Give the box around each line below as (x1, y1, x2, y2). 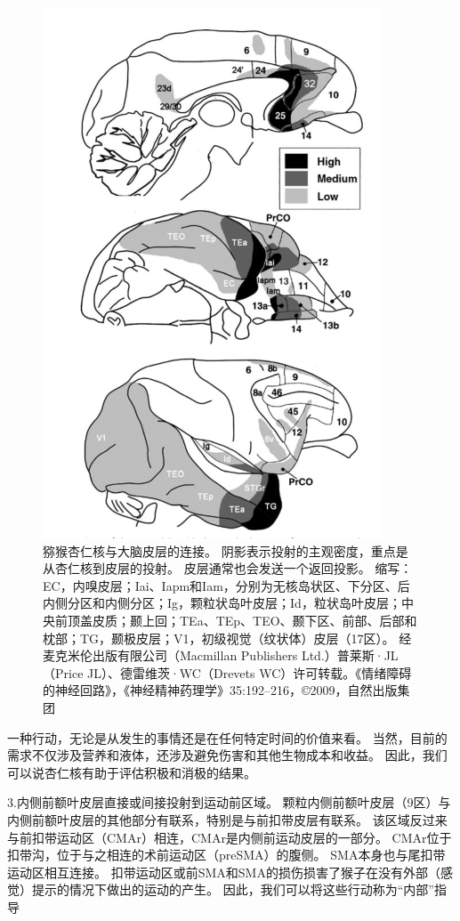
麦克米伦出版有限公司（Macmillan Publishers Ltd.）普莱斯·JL (43, 646, 399, 665)
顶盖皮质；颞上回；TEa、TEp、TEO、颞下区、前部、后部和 (67, 610, 417, 629)
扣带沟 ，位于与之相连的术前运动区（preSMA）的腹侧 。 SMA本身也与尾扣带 (7, 845, 446, 864)
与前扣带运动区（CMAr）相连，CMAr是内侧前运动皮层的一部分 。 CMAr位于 (7, 828, 452, 846)
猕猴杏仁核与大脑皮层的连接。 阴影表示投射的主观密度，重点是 (43, 541, 408, 560)
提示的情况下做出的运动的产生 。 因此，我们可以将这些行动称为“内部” (31, 880, 434, 899)
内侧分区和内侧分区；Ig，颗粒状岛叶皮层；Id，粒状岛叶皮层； (43, 594, 401, 612)
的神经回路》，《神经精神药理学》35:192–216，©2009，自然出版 (43, 681, 398, 699)
